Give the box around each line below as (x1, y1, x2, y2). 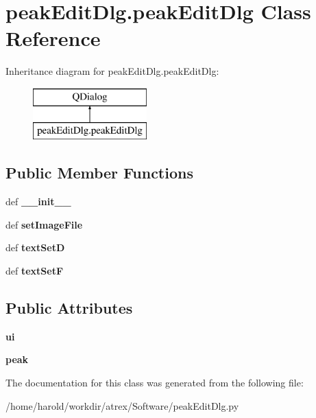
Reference (5, 24, 101, 52)
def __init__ (5, 194, 71, 209)
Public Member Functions (5, 162, 193, 183)
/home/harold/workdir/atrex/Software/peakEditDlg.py (5, 398, 239, 413)
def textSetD (5, 240, 65, 255)
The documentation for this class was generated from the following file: (5, 375, 304, 390)
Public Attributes (5, 297, 133, 318)
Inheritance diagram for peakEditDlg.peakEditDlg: (5, 64, 219, 78)
